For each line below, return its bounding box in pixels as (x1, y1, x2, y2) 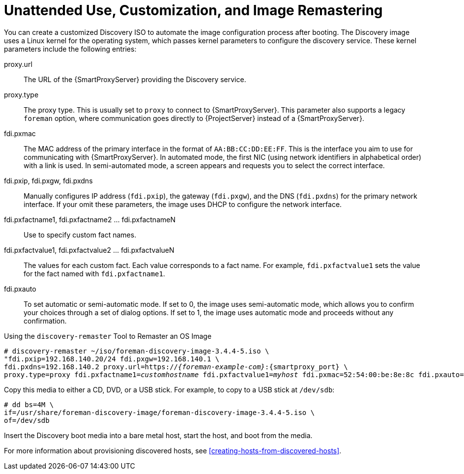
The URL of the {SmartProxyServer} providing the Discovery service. (24, 75, 246, 84)
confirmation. (24, 316, 67, 325)
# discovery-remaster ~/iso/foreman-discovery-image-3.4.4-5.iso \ (4, 347, 269, 355)
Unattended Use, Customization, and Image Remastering (4, 2, 383, 19)
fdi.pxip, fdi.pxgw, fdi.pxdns (4, 176, 93, 185)
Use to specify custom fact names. (24, 230, 137, 239)
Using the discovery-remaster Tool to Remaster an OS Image (4, 331, 212, 340)
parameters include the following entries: (4, 44, 137, 53)
